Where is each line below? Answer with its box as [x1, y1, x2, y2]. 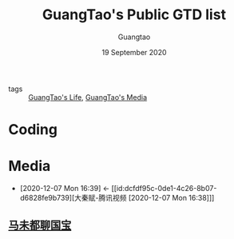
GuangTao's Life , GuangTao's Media [28, 92, 148, 102]
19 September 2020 [101, 47, 167, 57]
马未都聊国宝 [8, 218, 72, 233]
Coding [8, 121, 58, 139]
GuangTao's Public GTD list [42, 6, 226, 24]
